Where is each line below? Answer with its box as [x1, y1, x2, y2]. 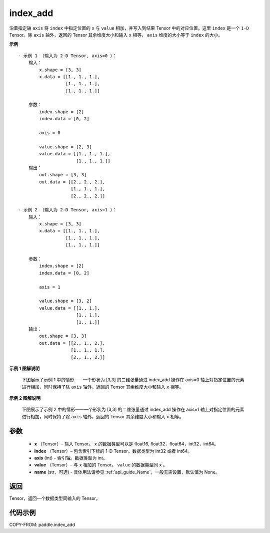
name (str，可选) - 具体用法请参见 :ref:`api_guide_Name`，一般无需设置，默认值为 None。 [34, 469, 220, 475]
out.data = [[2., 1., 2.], [39, 340, 105, 346]
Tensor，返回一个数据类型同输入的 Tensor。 [9, 495, 100, 501]
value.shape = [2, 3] [39, 144, 92, 150]
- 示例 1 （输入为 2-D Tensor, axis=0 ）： [18, 53, 117, 59]
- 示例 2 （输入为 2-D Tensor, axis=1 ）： [18, 207, 117, 213]
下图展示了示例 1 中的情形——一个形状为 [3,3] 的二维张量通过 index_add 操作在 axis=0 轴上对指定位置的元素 [21, 377, 244, 383]
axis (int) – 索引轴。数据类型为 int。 [34, 455, 107, 461]
